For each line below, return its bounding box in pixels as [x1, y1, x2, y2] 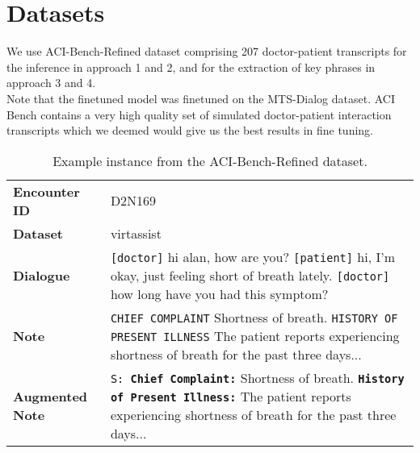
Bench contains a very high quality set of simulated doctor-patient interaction [6, 106, 392, 123]
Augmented [13, 386, 88, 405]
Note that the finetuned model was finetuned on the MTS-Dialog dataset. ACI [6, 89, 396, 106]
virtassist [110, 223, 162, 243]
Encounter [13, 181, 80, 201]
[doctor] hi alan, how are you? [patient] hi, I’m [110, 247, 395, 266]
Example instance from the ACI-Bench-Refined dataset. [52, 151, 367, 170]
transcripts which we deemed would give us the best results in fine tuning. [6, 122, 374, 139]
